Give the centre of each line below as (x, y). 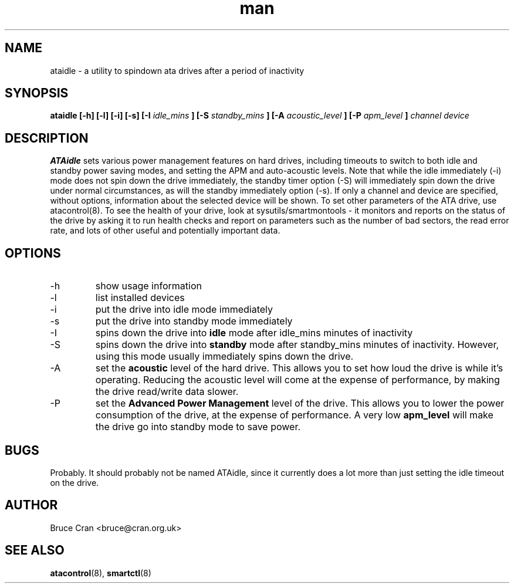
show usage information (148, 286)
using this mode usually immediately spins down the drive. (224, 356)
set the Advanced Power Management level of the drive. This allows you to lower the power (300, 403)
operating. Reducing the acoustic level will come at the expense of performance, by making (297, 380)
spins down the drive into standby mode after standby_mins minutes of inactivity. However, (297, 345)
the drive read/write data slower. (167, 392)
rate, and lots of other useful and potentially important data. (165, 231)
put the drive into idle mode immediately (184, 310)
